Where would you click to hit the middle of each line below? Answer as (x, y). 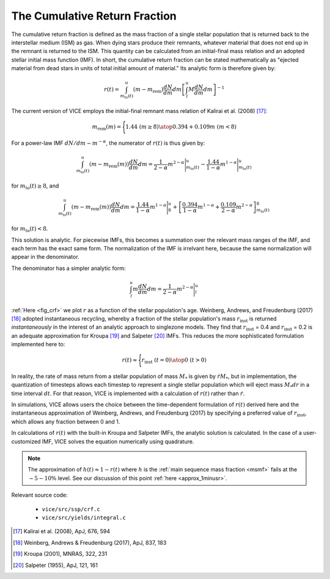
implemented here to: (38, 344)
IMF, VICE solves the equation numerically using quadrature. (118, 441)
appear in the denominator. (45, 257)
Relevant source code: (40, 495)
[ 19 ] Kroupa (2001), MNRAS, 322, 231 (60, 554)
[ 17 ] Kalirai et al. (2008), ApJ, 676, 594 (62, 531)
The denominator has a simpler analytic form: (68, 268)
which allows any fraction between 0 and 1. (66, 421)
